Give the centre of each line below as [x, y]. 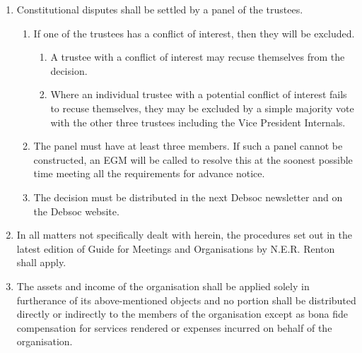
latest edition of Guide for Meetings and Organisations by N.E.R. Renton [176, 248]
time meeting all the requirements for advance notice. [149, 173]
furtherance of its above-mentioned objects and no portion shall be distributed [186, 300]
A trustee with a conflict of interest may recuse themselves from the [198, 57]
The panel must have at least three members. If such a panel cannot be [188, 146]
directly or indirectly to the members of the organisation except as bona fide [182, 314]
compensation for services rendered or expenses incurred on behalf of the [174, 327]
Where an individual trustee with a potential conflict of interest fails [199, 94]
